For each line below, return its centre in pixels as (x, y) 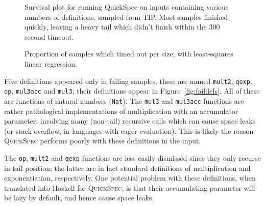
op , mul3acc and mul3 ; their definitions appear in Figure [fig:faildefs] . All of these (132, 91)
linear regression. (51, 63)
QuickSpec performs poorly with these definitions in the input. (103, 141)
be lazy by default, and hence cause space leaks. (79, 198)
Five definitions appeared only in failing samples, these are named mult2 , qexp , (128, 81)
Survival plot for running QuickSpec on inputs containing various (127, 7)
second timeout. (49, 36)
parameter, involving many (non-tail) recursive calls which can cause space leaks (130, 121)
